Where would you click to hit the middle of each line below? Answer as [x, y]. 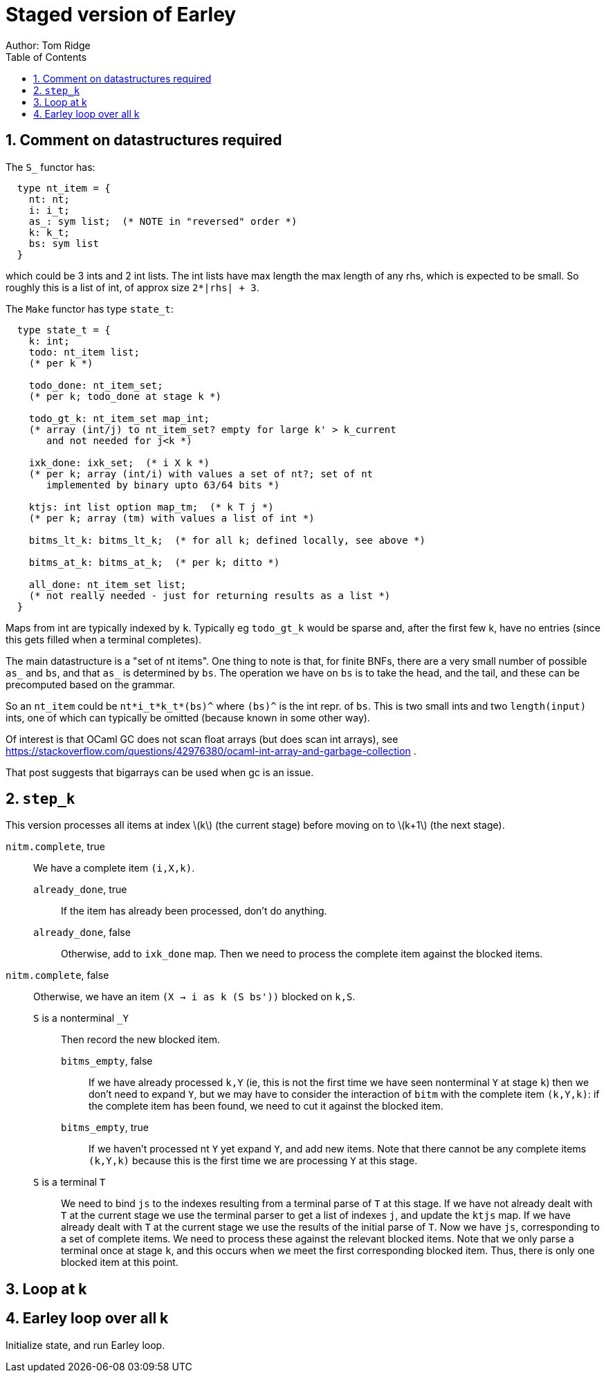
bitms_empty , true [105, 1128]
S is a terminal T [70, 1182]
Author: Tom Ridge [48, 45]
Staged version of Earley [121, 15]
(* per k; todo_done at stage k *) [125, 396]
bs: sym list [64, 243]
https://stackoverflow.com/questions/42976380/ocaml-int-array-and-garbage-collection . [211, 751]
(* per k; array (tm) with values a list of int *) [172, 518]
